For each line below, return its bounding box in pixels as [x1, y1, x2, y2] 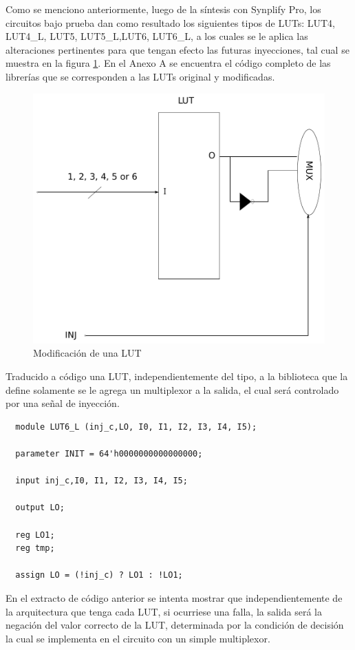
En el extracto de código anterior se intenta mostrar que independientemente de [6, 590, 343, 605]
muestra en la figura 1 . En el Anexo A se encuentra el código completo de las [6, 56, 331, 70]
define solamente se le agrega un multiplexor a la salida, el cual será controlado [6, 382, 339, 397]
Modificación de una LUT [33, 346, 142, 360]
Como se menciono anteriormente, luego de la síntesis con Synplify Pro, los [6, 2, 321, 16]
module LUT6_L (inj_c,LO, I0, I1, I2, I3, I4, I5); [15, 421, 257, 432]
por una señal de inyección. [6, 396, 120, 410]
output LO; [15, 503, 65, 513]
